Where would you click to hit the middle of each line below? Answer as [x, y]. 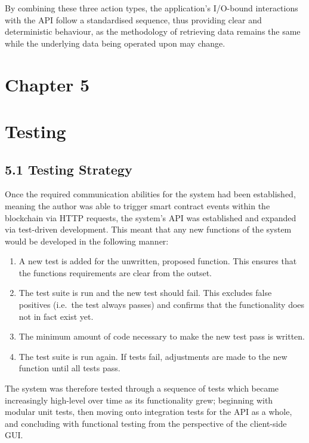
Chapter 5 [47, 84]
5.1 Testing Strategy [69, 169]
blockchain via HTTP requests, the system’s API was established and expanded [151, 217]
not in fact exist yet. [56, 316]
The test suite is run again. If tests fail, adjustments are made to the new [153, 356]
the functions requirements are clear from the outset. [115, 272]
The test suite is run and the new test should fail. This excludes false [145, 293]
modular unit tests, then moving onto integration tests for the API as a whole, [149, 412]
